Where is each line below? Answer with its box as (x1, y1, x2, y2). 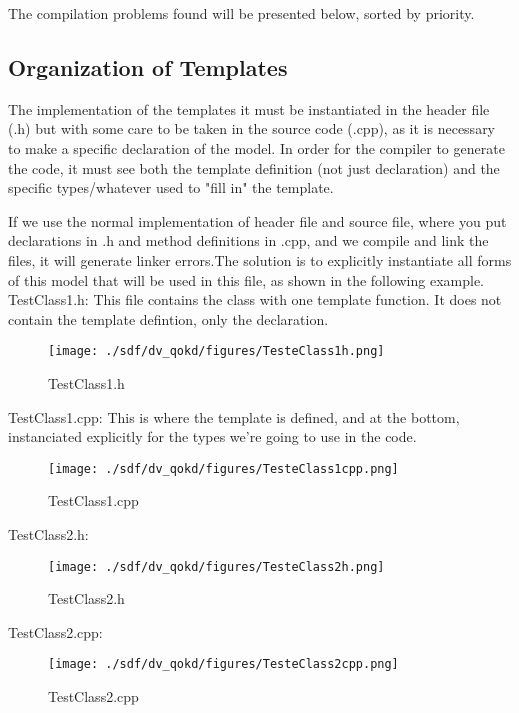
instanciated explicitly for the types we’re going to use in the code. (8, 426, 417, 447)
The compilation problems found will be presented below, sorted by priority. (8, 3, 475, 23)
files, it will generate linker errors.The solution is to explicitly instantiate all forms (8, 249, 512, 270)
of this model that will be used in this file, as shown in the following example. (8, 269, 484, 290)
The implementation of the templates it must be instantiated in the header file (8, 98, 490, 119)
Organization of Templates (8, 51, 288, 82)
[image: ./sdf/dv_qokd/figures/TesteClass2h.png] (48, 559, 385, 574)
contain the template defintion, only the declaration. (8, 308, 329, 329)
